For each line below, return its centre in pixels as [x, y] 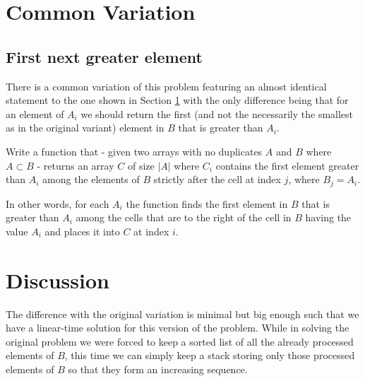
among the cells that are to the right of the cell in [184, 217]
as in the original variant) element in [85, 128]
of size [141, 165]
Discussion [58, 280]
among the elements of [91, 179]
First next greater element [104, 56]
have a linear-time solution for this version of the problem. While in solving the [178, 328]
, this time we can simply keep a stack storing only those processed [210, 355]
